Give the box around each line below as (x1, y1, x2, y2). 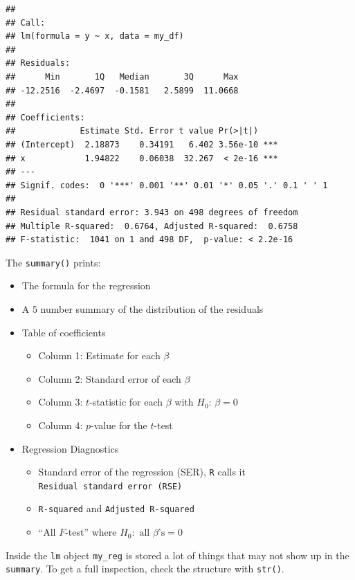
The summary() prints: (6, 255, 101, 269)
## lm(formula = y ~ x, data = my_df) (6, 31, 184, 42)
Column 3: (38, 395, 83, 409)
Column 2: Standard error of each (38, 371, 181, 386)
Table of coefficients (21, 325, 106, 339)
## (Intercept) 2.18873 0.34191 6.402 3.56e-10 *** (6, 139, 278, 149)
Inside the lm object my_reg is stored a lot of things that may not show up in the (6, 547, 349, 562)
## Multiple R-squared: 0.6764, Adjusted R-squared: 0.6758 (6, 221, 298, 231)
